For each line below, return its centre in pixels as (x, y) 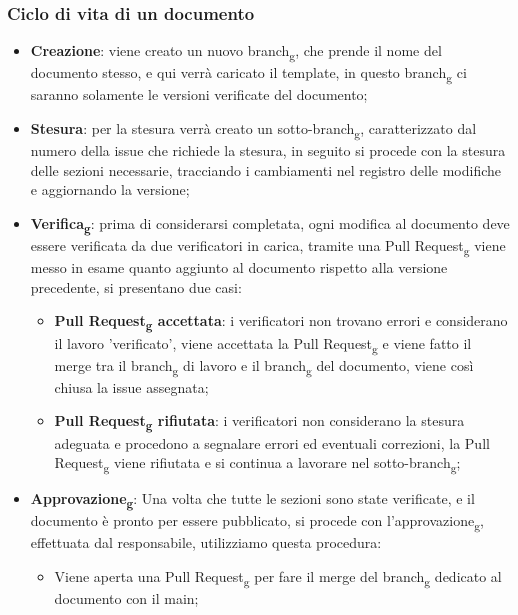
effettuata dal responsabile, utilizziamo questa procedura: (206, 542)
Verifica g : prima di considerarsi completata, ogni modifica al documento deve (270, 224)
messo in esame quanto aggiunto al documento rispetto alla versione (239, 267)
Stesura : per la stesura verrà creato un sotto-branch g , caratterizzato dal (253, 129)
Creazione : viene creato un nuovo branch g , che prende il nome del (236, 52)
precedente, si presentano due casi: (136, 286)
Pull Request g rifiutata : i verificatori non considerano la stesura (259, 422)
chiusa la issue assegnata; (131, 386)
